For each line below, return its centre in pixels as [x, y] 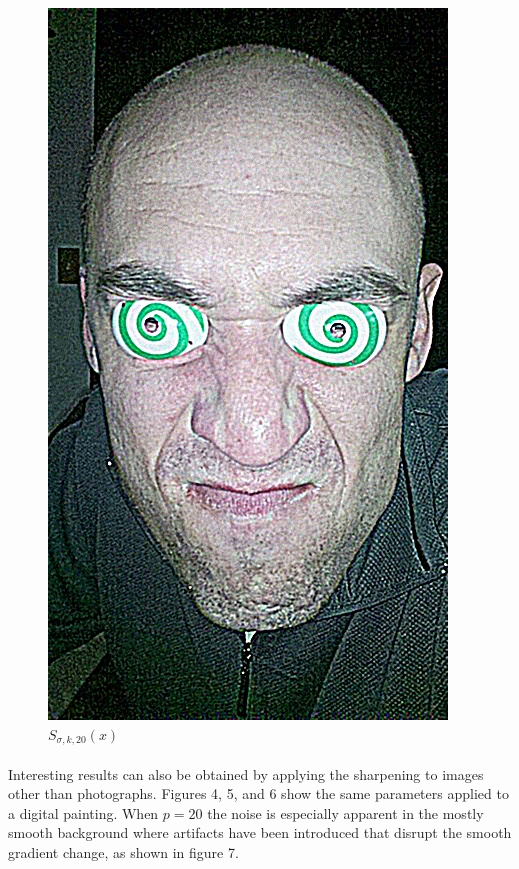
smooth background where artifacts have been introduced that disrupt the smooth [260, 832]
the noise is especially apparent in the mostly [345, 812]
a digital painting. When [83, 812]
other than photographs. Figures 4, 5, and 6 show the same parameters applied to [258, 793]
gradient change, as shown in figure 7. [123, 852]
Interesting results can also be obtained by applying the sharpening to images [246, 773]
